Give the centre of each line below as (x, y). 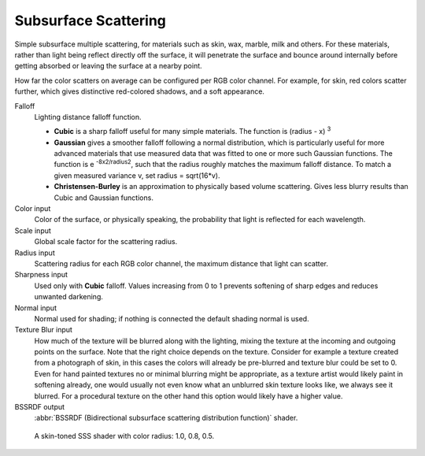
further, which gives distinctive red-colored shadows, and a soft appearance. (140, 91)
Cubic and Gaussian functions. (103, 198)
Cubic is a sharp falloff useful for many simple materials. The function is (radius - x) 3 (192, 131)
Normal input (35, 308)
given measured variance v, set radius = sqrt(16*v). (137, 175)
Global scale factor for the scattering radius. (106, 242)
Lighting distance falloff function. (88, 117)
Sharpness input (41, 275)
